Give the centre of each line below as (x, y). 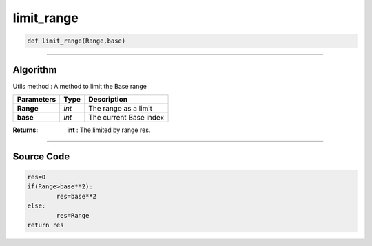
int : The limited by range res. (109, 130)
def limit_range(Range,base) (76, 41)
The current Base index (126, 118)
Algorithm (35, 70)
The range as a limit (121, 109)
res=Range (73, 215)
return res (45, 225)
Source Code (41, 156)
